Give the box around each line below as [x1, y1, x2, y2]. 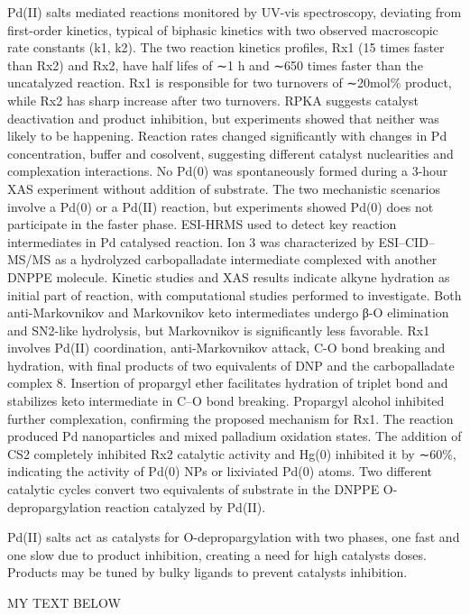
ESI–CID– [378, 232, 435, 251]
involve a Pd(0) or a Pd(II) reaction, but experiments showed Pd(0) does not [7, 197, 434, 216]
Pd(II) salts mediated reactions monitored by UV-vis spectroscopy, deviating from [7, 3, 462, 21]
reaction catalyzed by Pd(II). [105, 497, 266, 516]
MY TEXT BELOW [7, 593, 121, 611]
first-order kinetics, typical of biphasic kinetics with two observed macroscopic [7, 20, 438, 39]
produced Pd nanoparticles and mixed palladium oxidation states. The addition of [7, 427, 462, 445]
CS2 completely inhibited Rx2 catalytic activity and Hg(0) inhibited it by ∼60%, [7, 444, 456, 463]
